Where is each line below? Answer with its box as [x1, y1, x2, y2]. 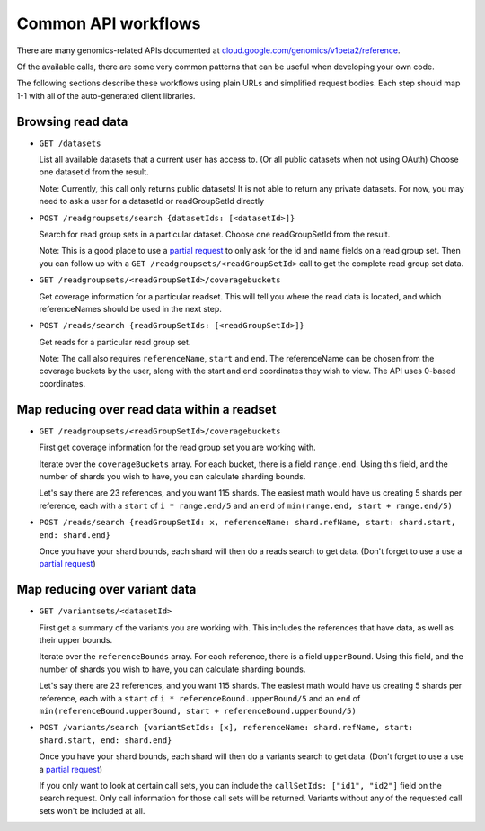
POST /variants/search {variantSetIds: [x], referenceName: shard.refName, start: [39, 722, 413, 733]
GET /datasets [39, 138, 101, 148]
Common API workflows [16, 13, 201, 33]
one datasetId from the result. [39, 166, 149, 177]
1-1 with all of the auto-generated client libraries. [16, 90, 196, 101]
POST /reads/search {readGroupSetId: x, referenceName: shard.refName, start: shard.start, [39, 517, 456, 528]
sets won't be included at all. [39, 805, 145, 816]
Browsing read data [16, 113, 128, 130]
